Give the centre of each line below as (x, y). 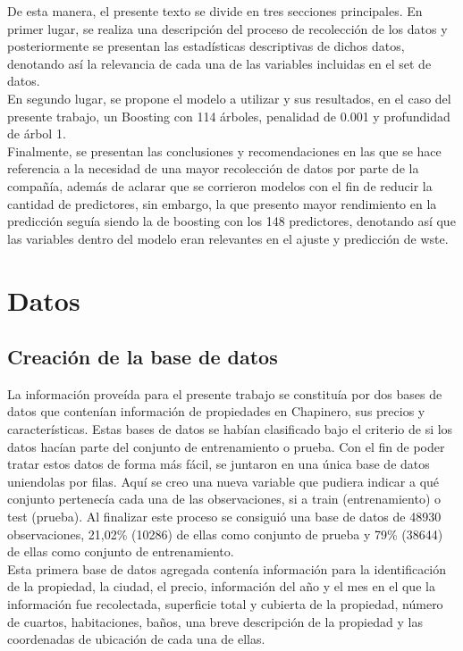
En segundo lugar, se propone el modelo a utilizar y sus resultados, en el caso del (229, 98)
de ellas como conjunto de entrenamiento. (121, 551)
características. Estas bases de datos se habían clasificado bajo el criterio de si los (230, 429)
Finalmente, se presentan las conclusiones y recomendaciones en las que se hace (224, 150)
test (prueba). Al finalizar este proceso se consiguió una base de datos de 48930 (224, 517)
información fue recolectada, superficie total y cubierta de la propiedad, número (225, 604)
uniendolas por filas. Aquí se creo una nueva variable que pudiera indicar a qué (223, 481)
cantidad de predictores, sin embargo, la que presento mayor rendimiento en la (222, 203)
